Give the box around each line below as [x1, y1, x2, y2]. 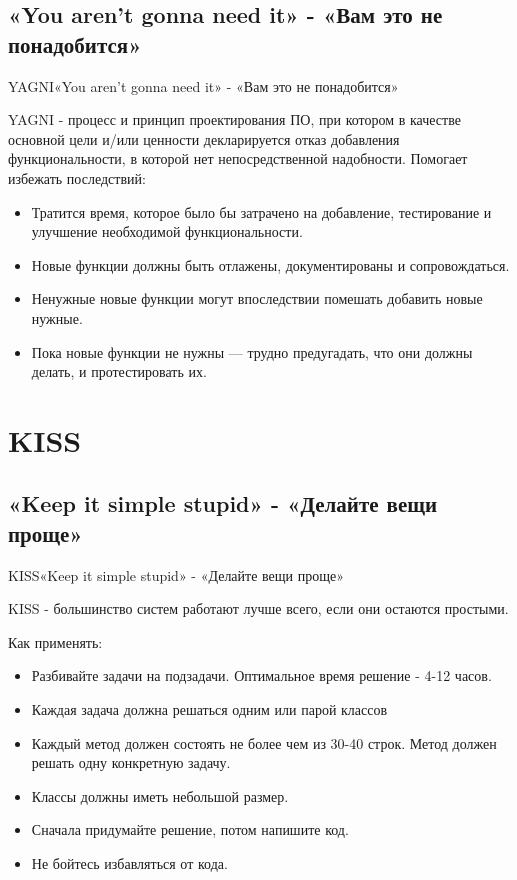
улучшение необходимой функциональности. [31, 221, 303, 242]
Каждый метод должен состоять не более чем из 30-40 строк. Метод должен [31, 732, 497, 753]
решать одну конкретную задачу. [31, 752, 231, 773]
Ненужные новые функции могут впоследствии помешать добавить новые [31, 288, 483, 309]
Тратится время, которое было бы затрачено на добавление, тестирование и [31, 201, 492, 222]
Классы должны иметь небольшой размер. [31, 785, 289, 806]
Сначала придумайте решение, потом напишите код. [31, 819, 349, 840]
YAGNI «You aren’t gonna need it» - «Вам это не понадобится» [8, 75, 399, 96]
